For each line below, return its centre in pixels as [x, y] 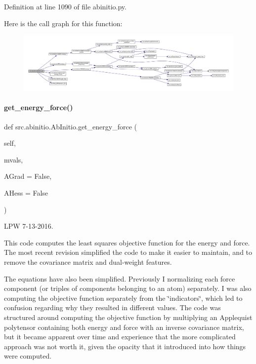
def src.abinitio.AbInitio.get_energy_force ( [70, 126]
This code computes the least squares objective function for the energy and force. [127, 242]
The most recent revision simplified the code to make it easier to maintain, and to [128, 252]
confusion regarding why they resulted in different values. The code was [112, 307]
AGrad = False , [28, 176]
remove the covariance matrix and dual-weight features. [88, 262]
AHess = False [26, 192]
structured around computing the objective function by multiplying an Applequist [128, 317]
